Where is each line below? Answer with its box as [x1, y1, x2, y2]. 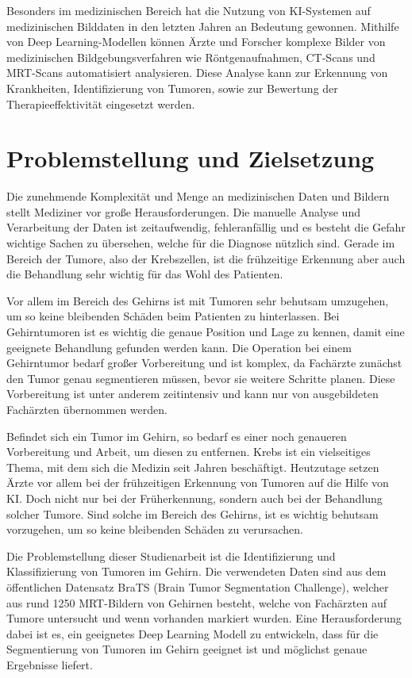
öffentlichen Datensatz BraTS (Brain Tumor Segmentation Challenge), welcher [6, 578, 389, 595]
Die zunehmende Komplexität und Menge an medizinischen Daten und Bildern [6, 188, 390, 205]
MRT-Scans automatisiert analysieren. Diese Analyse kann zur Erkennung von [6, 64, 388, 81]
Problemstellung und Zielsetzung [6, 142, 375, 174]
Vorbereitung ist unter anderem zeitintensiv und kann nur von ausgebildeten [6, 385, 379, 402]
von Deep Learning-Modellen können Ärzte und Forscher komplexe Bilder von [6, 33, 386, 50]
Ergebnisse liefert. [6, 656, 93, 672]
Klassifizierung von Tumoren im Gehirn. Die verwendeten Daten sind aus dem [6, 563, 387, 580]
